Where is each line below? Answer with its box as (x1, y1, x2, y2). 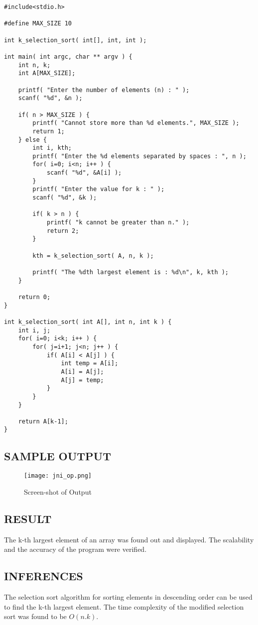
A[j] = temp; (61, 376, 104, 384)
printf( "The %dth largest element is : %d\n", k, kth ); (32, 269, 229, 276)
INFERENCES (4, 568, 83, 584)
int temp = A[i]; (61, 360, 119, 367)
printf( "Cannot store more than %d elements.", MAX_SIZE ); (32, 119, 240, 127)
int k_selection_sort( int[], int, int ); (4, 36, 147, 44)
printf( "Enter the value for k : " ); (32, 186, 165, 193)
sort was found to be (4, 611, 67, 622)
